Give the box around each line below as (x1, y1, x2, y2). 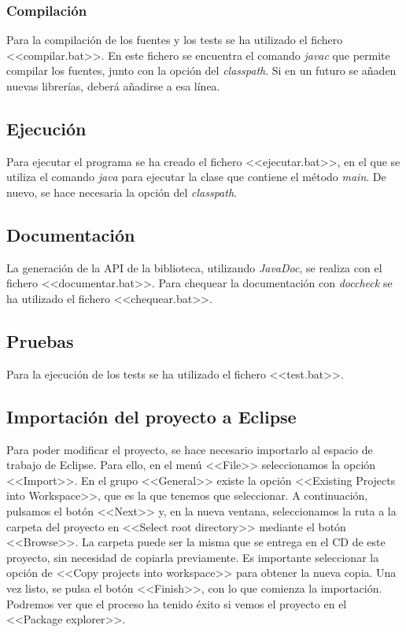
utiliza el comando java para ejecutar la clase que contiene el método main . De (6, 168, 386, 185)
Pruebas (6, 328, 74, 353)
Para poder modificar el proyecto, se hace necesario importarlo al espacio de (6, 441, 373, 457)
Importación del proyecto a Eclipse (6, 404, 297, 428)
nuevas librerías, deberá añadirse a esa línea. (6, 78, 220, 94)
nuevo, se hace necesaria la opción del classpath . (6, 183, 237, 200)
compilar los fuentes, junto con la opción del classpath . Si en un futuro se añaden (6, 62, 397, 79)
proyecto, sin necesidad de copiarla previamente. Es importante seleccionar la (6, 549, 379, 565)
